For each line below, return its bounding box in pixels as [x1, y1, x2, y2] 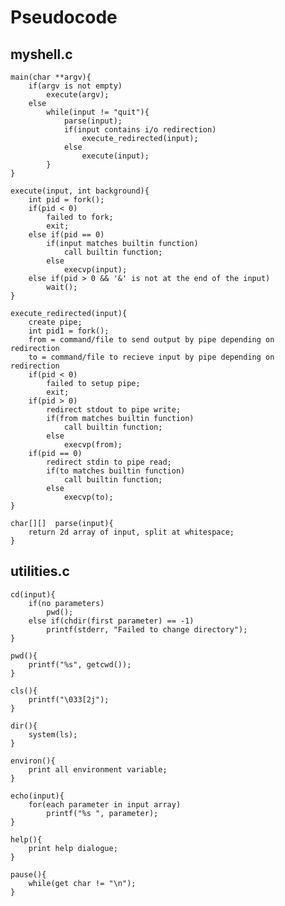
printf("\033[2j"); [28, 694, 110, 705]
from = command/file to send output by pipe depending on [28, 335, 275, 345]
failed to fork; [46, 212, 114, 222]
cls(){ [10, 686, 38, 696]
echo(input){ [10, 791, 65, 801]
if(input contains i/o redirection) [63, 125, 217, 135]
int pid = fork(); [28, 195, 105, 205]
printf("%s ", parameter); [46, 808, 159, 818]
